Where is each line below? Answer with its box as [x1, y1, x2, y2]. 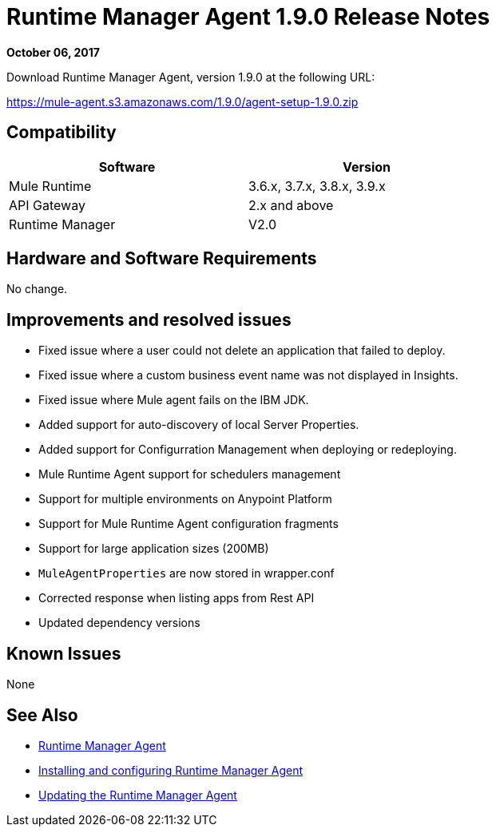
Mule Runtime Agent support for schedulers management [38, 467, 341, 482]
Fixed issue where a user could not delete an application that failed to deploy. [38, 343, 446, 358]
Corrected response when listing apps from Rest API [38, 591, 315, 605]
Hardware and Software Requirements [6, 248, 317, 269]
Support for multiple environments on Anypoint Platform [38, 492, 332, 506]
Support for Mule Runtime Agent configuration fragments [38, 517, 339, 531]
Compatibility [6, 122, 117, 143]
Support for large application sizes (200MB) [38, 541, 269, 556]
